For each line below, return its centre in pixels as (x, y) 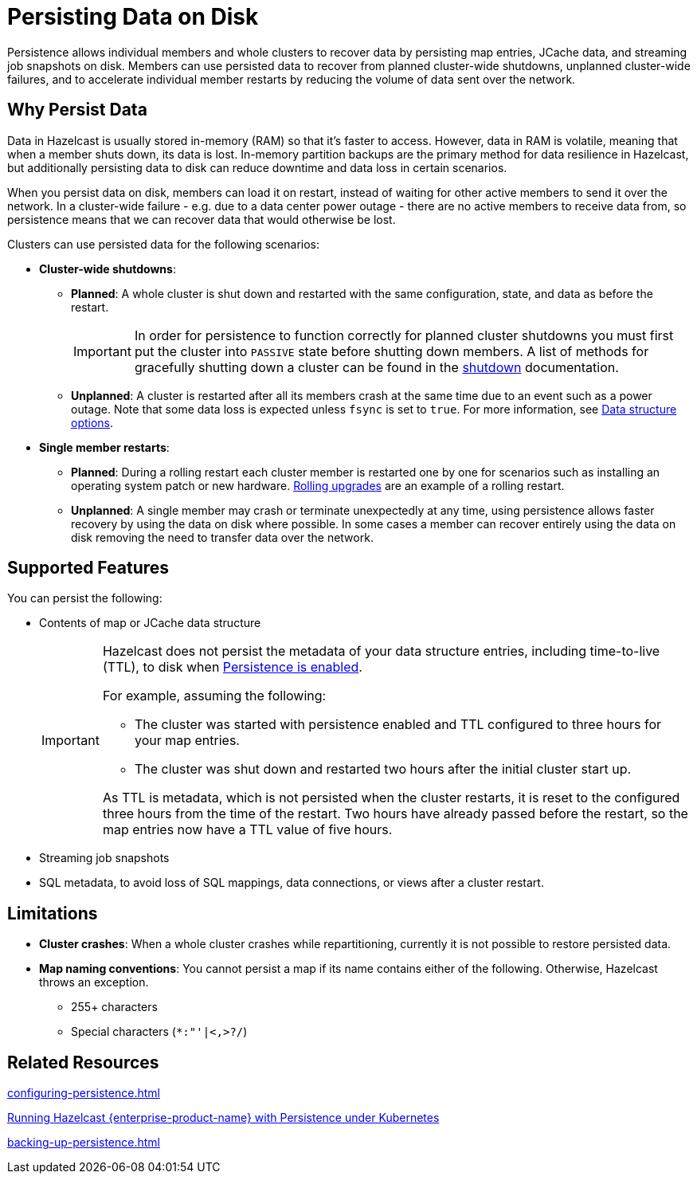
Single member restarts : (104, 447)
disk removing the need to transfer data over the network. (222, 537)
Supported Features (88, 568)
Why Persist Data (77, 110)
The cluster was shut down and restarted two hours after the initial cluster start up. (383, 769)
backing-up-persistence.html (84, 1143)
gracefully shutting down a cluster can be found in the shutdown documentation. (376, 367)
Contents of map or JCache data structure (150, 623)
